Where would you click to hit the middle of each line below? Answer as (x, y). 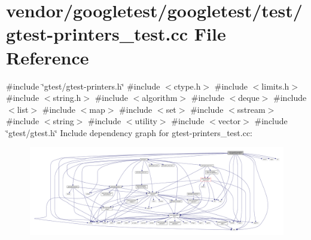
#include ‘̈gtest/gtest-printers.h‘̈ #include (83, 86)
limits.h (275, 86)
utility (146, 121)
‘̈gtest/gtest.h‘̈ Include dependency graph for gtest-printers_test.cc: (129, 132)
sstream (251, 109)
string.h (67, 98)
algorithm (160, 98)
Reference (48, 57)
